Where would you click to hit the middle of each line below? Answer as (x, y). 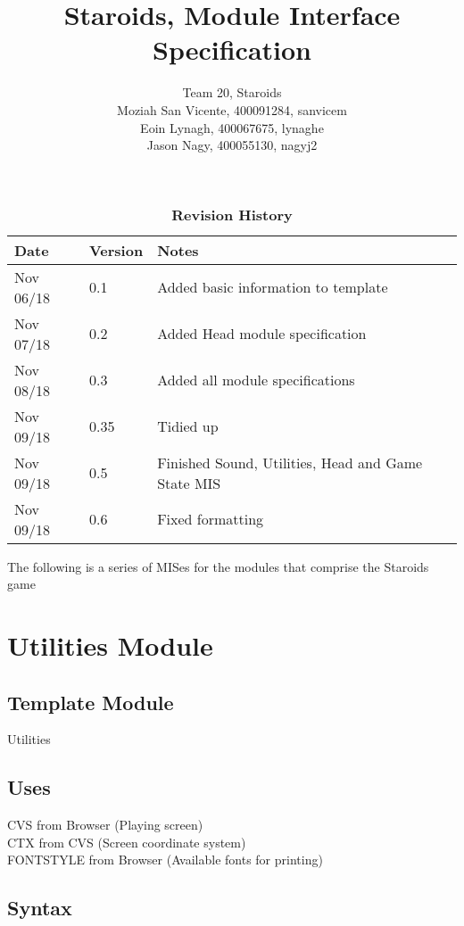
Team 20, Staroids (232, 92)
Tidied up (188, 426)
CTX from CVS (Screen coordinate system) (127, 842)
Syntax (40, 908)
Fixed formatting (211, 519)
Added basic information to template (273, 287)
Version (116, 250)
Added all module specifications (256, 380)
